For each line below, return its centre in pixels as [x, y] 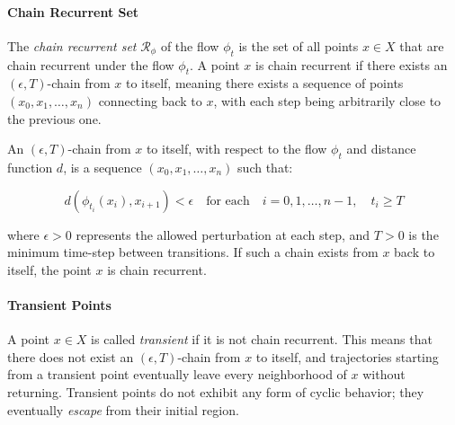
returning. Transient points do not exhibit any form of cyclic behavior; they [216, 391]
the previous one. [54, 118]
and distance [381, 149]
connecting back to [150, 100]
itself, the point [49, 269]
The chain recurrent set [72, 45]
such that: [265, 167]
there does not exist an [71, 356]
